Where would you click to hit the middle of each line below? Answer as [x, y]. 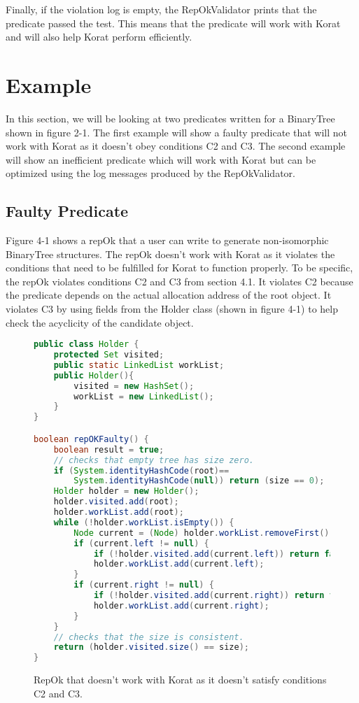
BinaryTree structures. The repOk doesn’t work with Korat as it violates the [170, 254]
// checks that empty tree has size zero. [154, 460]
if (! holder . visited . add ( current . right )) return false [224, 596]
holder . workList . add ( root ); [119, 512]
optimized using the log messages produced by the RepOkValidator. [150, 173]
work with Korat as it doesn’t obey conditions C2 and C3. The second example [176, 146]
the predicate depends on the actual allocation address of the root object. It [169, 295]
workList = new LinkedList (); [144, 396]
